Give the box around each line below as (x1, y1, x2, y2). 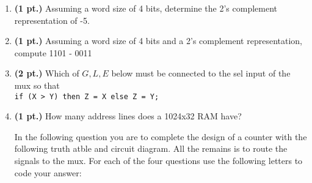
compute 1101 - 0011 (14, 46, 92, 59)
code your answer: (14, 166, 82, 179)
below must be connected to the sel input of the (111, 67, 291, 80)
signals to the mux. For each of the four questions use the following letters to (14, 154, 303, 166)
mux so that (14, 78, 60, 91)
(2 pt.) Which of (14, 67, 79, 80)
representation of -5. (14, 13, 90, 26)
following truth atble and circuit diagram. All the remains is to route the (14, 142, 288, 155)
